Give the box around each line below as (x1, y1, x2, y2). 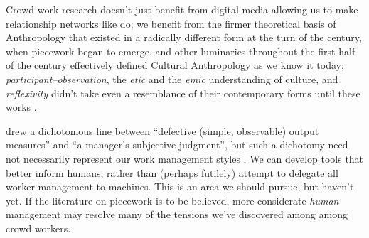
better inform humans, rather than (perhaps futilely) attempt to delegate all (6, 165, 338, 180)
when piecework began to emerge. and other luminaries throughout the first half (6, 43, 355, 58)
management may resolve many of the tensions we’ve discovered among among (6, 207, 348, 222)
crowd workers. (6, 220, 71, 235)
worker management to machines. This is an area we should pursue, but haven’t (6, 179, 354, 194)
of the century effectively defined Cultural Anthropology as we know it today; (6, 58, 344, 72)
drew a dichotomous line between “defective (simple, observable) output (6, 123, 319, 138)
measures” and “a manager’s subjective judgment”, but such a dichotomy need (6, 137, 348, 152)
